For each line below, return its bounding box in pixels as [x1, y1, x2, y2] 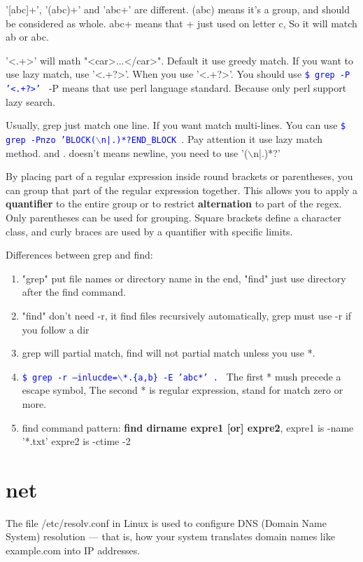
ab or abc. [6, 29, 49, 44]
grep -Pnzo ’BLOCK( [6, 135, 96, 145]
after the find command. [22, 285, 127, 299]
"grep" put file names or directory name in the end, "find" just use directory [22, 270, 346, 285]
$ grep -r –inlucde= [22, 372, 118, 383]
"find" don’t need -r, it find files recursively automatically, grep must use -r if [22, 308, 352, 322]
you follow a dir [22, 322, 90, 336]
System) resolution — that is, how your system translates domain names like [6, 529, 335, 544]
